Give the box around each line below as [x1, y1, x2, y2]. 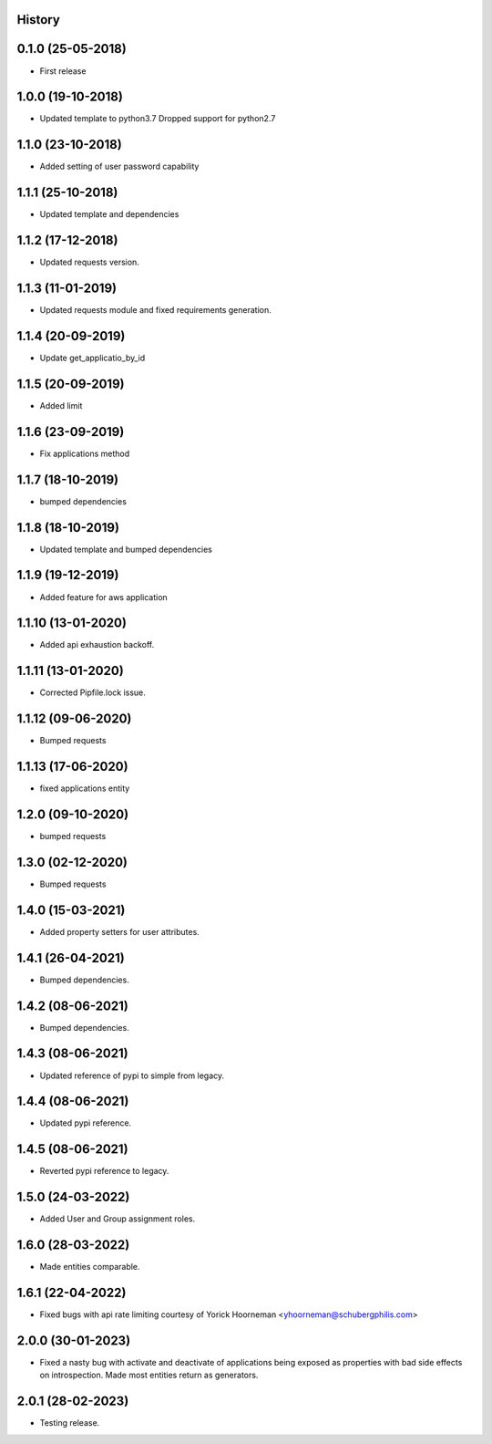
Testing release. [39, 1418, 100, 1428]
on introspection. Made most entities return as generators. [39, 1369, 259, 1381]
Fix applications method [39, 448, 130, 459]
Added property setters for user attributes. [39, 926, 200, 937]
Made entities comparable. [39, 1262, 140, 1273]
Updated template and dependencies [39, 209, 179, 220]
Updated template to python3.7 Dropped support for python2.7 [39, 113, 276, 124]
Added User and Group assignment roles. [39, 1213, 196, 1224]
